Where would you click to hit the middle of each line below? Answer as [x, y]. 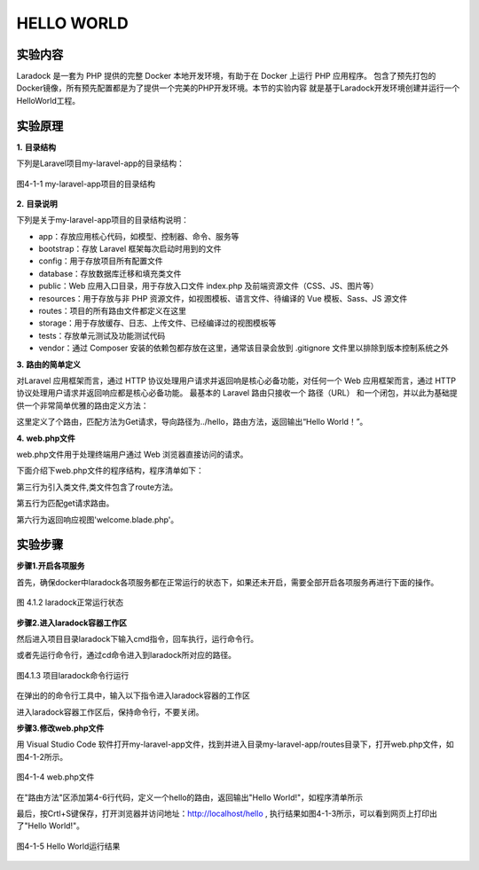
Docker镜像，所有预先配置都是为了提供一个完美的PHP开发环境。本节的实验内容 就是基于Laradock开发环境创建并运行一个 [238, 88]
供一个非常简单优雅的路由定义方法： [82, 405]
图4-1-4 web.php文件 [55, 777]
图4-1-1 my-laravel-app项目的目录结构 [86, 184]
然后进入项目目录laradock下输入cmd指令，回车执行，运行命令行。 [137, 639]
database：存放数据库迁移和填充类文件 [110, 273]
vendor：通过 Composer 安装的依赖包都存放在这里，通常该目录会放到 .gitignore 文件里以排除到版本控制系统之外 [244, 348]
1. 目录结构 [36, 147]
